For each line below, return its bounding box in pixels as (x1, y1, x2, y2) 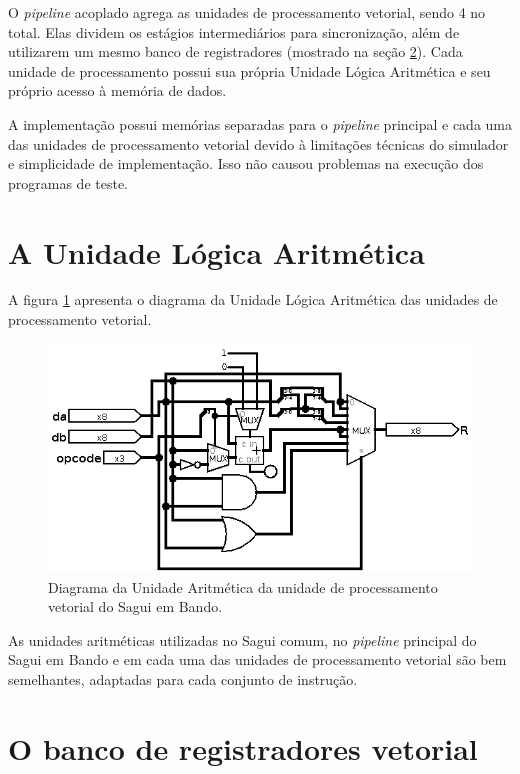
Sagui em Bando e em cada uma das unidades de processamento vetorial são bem (8, 649, 507, 670)
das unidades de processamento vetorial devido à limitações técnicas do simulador (8, 133, 509, 154)
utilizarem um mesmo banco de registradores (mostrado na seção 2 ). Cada (8, 41, 463, 62)
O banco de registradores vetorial (8, 727, 478, 768)
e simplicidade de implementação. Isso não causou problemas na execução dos (8, 153, 484, 174)
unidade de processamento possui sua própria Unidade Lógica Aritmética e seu (8, 60, 491, 81)
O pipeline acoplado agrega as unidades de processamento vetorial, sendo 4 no (8, 2, 486, 22)
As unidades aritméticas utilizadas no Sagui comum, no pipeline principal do (8, 629, 477, 650)
